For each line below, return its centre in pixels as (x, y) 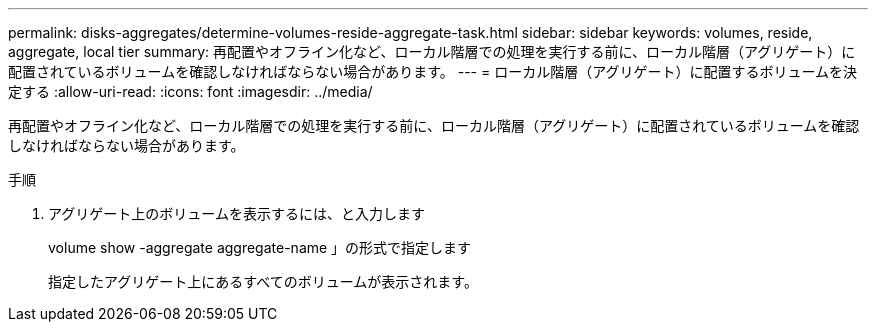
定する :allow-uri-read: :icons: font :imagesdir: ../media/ (190, 91)
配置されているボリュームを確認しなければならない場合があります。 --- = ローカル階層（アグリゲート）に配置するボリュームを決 (433, 71)
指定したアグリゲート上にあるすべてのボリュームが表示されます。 (263, 281)
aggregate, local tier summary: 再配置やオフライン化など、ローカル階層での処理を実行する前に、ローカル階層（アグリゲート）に (432, 51)
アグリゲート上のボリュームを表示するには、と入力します (236, 213)
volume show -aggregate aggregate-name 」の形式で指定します (260, 247)
